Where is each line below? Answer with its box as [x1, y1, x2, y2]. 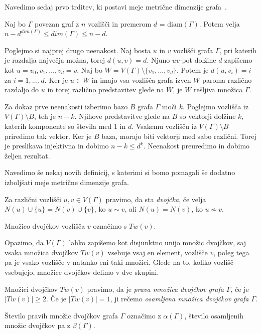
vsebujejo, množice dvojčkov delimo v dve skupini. [5, 267, 159, 277]
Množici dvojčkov [5, 283, 58, 294]
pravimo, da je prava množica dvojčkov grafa [87, 283, 224, 294]
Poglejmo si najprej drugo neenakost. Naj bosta [5, 45, 151, 55]
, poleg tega [213, 247, 249, 257]
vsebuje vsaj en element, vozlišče [107, 247, 208, 257]
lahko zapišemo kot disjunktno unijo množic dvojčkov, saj [69, 237, 246, 248]
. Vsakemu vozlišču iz [132, 120, 197, 131]
